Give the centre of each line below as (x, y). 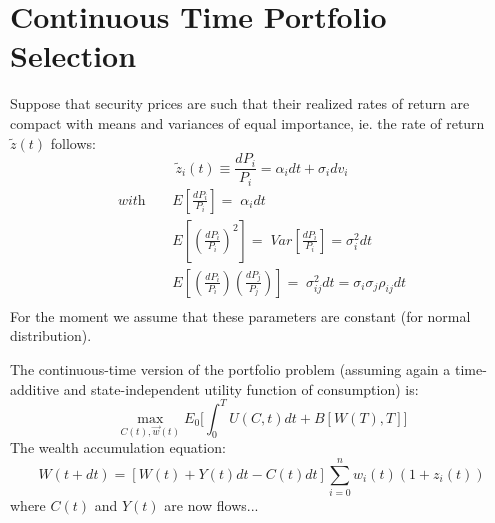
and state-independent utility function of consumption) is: (241, 388)
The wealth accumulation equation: (118, 447)
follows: (73, 142)
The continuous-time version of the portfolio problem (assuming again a (230, 368)
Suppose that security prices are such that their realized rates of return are (240, 103)
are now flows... (211, 505)
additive (35, 388)
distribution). (51, 335)
